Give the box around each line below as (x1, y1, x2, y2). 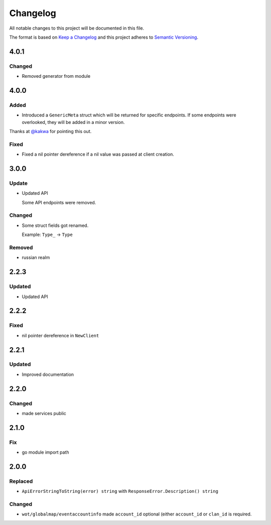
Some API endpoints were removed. (22, 199, 96, 205)
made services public (22, 411, 66, 417)
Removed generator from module (22, 73, 90, 79)
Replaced (9, 477, 33, 484)
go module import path (22, 449, 69, 455)
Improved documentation (22, 371, 74, 377)
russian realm (22, 254, 50, 260)
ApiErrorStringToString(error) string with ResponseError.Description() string (22, 488, 218, 494)
